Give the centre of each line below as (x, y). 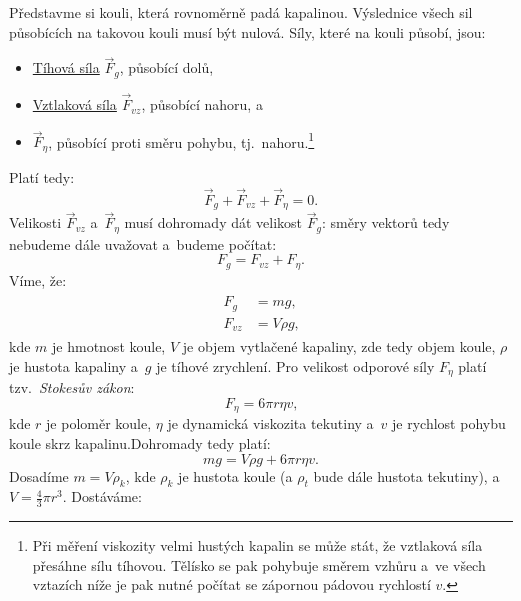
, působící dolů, (166, 67)
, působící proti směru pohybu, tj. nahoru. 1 (181, 140)
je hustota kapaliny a (73, 365)
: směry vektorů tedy (385, 222)
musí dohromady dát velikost (213, 222)
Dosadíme (39, 475)
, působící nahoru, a (202, 104)
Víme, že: (38, 279)
